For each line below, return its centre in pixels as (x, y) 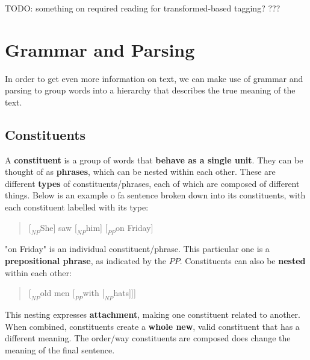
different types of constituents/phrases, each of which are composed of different (152, 183)
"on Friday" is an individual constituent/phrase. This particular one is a (137, 249)
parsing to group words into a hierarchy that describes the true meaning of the (150, 90)
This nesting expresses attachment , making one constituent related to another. (153, 314)
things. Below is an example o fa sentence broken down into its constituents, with (155, 195)
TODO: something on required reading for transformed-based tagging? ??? (143, 8)
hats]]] (125, 293)
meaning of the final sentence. (60, 349)
